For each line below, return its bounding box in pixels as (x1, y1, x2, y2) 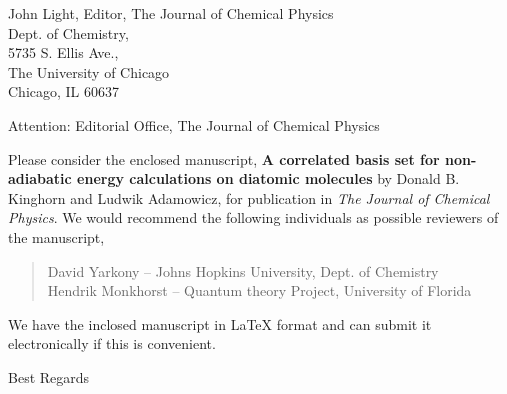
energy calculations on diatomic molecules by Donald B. (77, 168, 460, 189)
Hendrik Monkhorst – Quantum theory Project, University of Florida (47, 280, 472, 301)
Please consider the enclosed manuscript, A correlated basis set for (8, 148, 440, 169)
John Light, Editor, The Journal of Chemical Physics (8, 3, 334, 23)
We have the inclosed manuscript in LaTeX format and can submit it (8, 313, 432, 334)
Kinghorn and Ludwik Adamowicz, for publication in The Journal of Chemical (8, 187, 490, 208)
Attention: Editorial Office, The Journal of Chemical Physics (8, 114, 380, 135)
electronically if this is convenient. (8, 333, 216, 354)
